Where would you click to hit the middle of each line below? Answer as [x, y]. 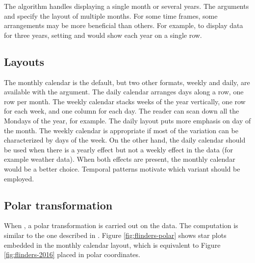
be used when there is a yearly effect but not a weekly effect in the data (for [118, 149]
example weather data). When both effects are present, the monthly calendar [120, 159]
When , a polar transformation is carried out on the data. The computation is [121, 225]
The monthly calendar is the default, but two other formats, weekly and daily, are [127, 82]
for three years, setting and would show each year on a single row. [103, 35]
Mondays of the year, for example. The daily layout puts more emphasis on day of [127, 120]
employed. [19, 178]
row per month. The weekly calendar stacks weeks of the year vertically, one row [125, 101]
